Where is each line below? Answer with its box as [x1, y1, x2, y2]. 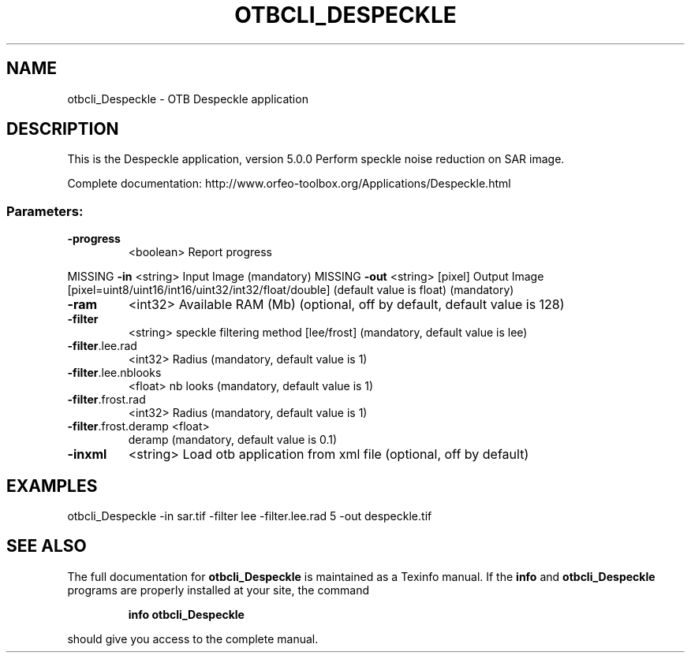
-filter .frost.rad [67, 393, 146, 407]
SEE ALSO [6, 536, 87, 557]
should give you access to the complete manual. [67, 631, 319, 646]
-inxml [67, 446, 107, 463]
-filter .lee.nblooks [67, 366, 162, 380]
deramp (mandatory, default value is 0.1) [128, 433, 338, 447]
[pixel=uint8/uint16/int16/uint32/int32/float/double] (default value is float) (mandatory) [67, 283, 514, 297]
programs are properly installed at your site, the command [67, 583, 370, 597]
